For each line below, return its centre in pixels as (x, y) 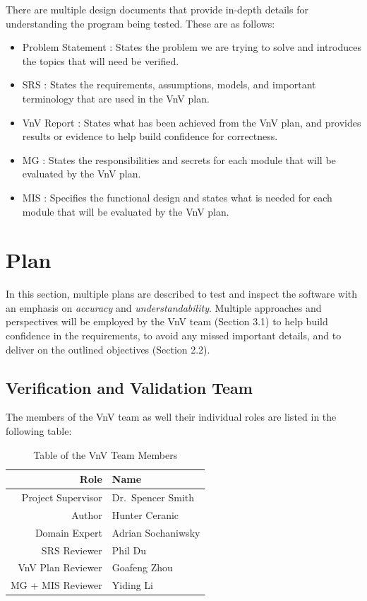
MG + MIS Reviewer (56, 585)
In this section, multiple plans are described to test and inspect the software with (182, 294)
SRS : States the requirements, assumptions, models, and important (169, 84)
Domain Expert (68, 532)
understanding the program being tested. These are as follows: (140, 23)
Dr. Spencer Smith (153, 497)
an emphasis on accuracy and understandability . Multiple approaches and (164, 307)
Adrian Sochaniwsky (156, 532)
